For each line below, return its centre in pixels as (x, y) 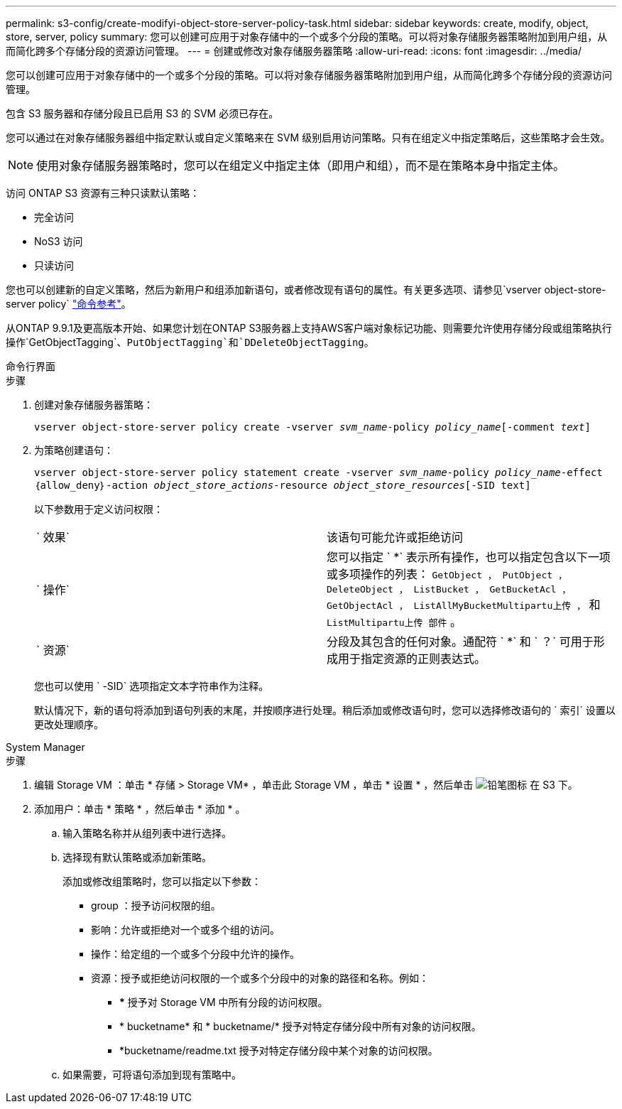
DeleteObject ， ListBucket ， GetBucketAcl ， (449, 589)
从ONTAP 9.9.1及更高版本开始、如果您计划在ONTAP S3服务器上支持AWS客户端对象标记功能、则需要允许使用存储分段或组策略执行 (309, 328)
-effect (582, 472)
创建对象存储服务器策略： (94, 405)
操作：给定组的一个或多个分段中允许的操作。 (195, 954)
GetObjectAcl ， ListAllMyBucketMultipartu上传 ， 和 (464, 605)
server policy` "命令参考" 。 (69, 304)
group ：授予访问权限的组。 (156, 905)
